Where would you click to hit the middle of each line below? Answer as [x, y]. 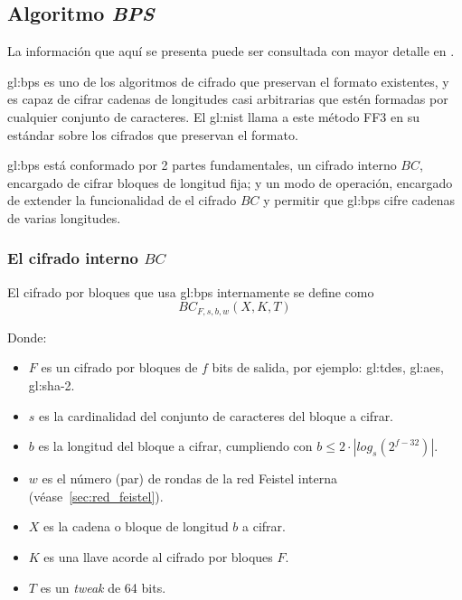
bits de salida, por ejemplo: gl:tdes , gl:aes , [328, 367]
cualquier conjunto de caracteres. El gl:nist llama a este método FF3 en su [213, 116]
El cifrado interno [73, 258]
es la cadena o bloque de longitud [136, 526]
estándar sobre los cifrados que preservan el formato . [153, 134]
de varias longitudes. [64, 217]
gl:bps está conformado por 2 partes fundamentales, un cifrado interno [202, 165]
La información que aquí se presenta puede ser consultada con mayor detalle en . [231, 51]
